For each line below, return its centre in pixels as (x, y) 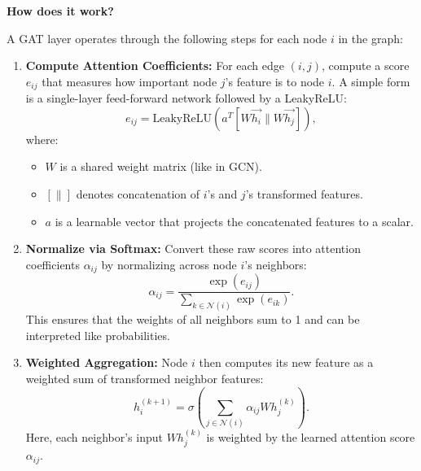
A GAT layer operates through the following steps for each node (167, 38)
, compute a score (365, 65)
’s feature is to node (275, 81)
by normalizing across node (169, 264)
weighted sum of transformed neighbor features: (145, 378)
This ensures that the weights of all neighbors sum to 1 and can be (193, 319)
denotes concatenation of (138, 194)
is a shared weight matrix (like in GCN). (161, 166)
